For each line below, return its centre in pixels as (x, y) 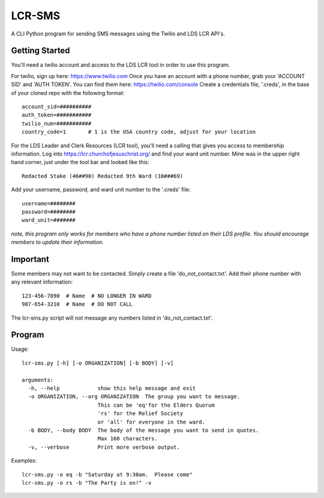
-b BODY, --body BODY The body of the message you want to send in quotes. (143, 430)
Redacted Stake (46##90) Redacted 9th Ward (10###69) (102, 176)
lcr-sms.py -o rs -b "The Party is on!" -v (87, 483)
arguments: (38, 380)
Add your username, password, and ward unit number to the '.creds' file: (101, 190)
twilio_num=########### (57, 123)
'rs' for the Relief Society (140, 414)
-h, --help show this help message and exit (112, 388)
